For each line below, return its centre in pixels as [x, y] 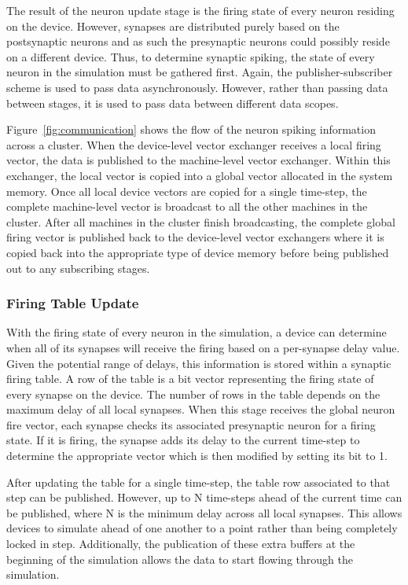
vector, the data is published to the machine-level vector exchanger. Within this [198, 160]
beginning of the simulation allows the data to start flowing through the [180, 559]
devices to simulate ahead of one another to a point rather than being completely [202, 528]
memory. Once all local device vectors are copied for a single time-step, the [187, 191]
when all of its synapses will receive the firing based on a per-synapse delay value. [203, 347]
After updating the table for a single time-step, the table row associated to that [198, 482]
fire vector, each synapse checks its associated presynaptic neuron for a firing [191, 424]
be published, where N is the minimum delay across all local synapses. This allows [204, 512]
